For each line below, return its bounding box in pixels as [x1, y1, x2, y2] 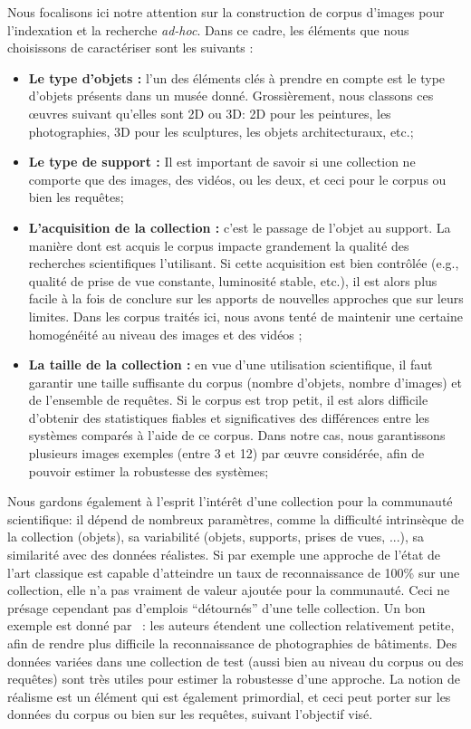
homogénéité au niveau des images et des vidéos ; [28, 324, 303, 343]
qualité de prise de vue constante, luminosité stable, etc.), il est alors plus [28, 271, 437, 290]
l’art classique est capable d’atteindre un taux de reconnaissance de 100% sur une [7, 562, 460, 581]
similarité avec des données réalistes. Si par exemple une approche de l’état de [7, 545, 441, 564]
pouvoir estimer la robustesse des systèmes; [28, 461, 269, 480]
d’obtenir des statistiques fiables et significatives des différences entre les [28, 408, 430, 427]
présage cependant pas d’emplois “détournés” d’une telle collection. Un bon [7, 598, 426, 617]
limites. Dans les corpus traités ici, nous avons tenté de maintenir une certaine [28, 306, 463, 325]
